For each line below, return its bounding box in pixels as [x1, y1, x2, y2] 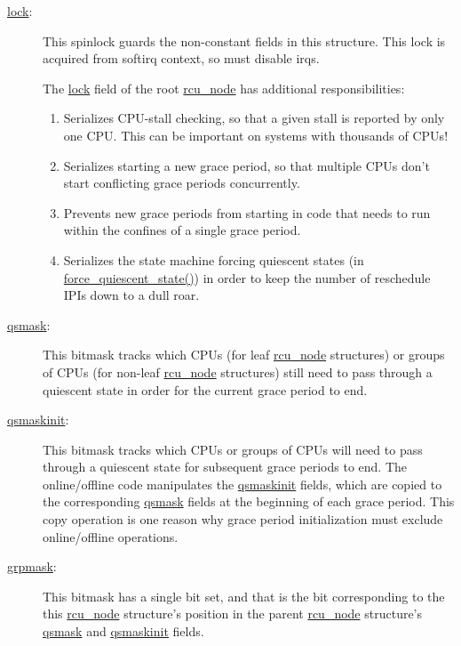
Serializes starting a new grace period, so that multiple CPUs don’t [63, 156, 430, 174]
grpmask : [7, 557, 57, 576]
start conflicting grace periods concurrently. [63, 174, 300, 192]
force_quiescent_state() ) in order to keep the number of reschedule [63, 268, 431, 287]
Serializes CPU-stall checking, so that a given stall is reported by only [63, 109, 445, 127]
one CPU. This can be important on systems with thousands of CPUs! [63, 125, 449, 144]
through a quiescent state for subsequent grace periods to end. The [43, 457, 408, 476]
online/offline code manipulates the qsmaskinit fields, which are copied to [43, 474, 442, 493]
